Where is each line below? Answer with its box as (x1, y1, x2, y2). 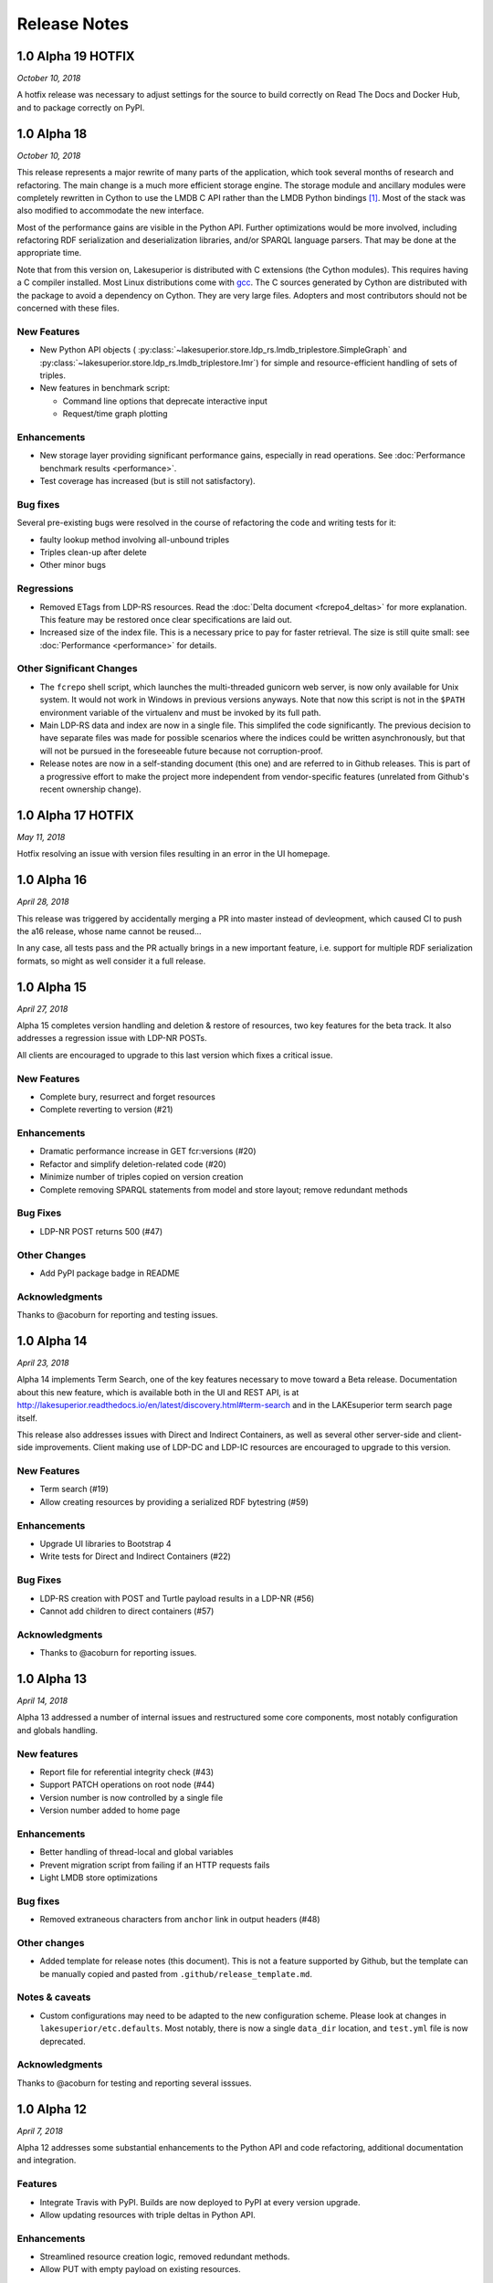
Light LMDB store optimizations (39, 1872, 159, 1883)
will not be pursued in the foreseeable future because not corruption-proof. (39, 745, 323, 756)
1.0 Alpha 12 (16, 2101, 87, 2117)
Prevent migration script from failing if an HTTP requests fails (39, 1859, 270, 1870)
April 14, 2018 (16, 1695, 68, 1706)
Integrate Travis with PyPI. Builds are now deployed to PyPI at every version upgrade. (39, 2196, 361, 2207)
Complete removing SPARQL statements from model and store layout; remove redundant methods (39, 1184, 408, 1195)
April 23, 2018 (16, 1357, 69, 1368)
